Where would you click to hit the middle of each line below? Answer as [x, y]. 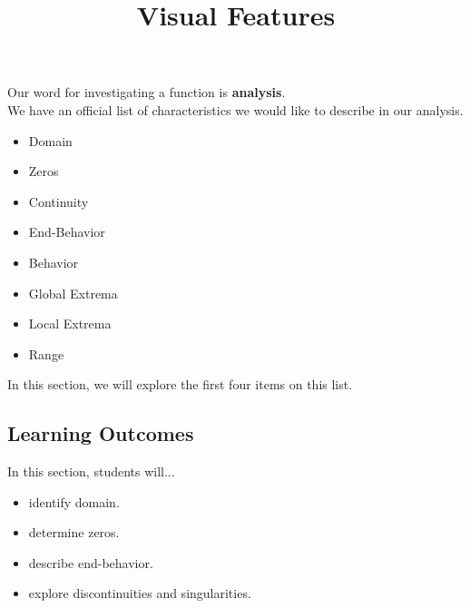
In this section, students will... [91, 471]
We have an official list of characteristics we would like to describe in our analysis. [235, 109]
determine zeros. [74, 532]
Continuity [59, 201]
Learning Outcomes [101, 433]
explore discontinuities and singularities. [140, 593]
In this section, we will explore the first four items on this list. [180, 384]
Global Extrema [73, 293]
